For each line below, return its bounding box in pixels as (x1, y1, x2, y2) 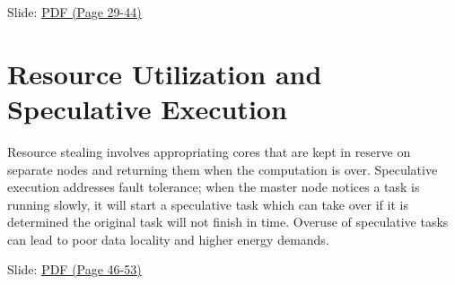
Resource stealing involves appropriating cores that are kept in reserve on (7, 142, 411, 160)
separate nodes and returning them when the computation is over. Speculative (7, 160, 438, 178)
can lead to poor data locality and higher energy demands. (7, 229, 329, 248)
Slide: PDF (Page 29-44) (7, 3, 142, 21)
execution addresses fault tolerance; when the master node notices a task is (7, 177, 420, 196)
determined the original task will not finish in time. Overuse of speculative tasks (7, 212, 449, 231)
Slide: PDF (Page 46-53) (7, 260, 142, 279)
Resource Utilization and (7, 55, 322, 91)
